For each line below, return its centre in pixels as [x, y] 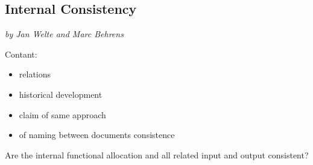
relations [35, 74]
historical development [61, 94]
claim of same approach [62, 114]
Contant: [21, 54]
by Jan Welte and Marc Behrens [64, 34]
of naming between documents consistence [97, 135]
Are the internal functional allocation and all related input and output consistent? [157, 154]
